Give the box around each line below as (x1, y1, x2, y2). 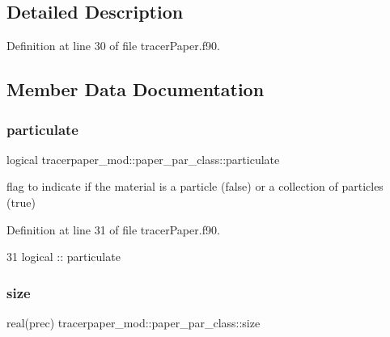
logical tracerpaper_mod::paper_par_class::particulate (6, 150, 280, 167)
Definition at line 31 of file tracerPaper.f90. (6, 221, 220, 238)
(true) (6, 193, 36, 210)
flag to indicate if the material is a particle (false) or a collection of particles (6, 178, 384, 195)
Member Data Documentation (6, 77, 265, 102)
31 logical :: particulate (6, 248, 121, 265)
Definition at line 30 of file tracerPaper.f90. (6, 37, 220, 54)
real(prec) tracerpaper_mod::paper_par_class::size (6, 314, 261, 331)
